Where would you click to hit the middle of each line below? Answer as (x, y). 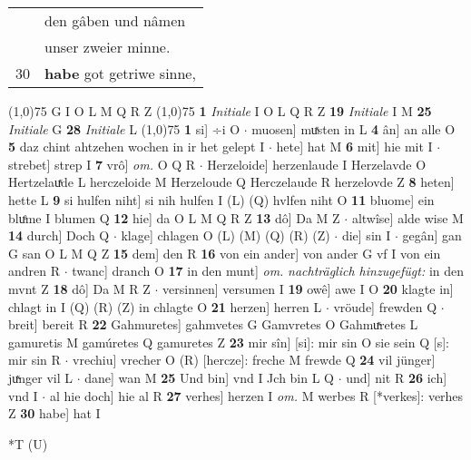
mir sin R (34, 360)
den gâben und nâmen (115, 20)
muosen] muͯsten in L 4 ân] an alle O (353, 128)
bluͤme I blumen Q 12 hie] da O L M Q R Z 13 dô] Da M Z (174, 217)
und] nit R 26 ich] (397, 377)
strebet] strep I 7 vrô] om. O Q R (102, 164)
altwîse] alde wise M (407, 217)
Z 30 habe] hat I (54, 413)
